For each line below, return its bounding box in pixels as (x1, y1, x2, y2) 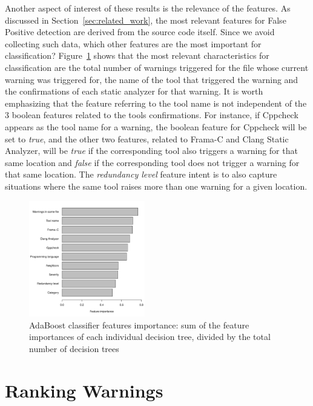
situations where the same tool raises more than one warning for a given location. (5, 179, 308, 192)
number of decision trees (29, 342, 119, 355)
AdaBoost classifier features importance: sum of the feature (29, 318, 249, 331)
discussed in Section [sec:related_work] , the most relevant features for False (5, 13, 286, 26)
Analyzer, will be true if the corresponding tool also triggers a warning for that (5, 144, 298, 157)
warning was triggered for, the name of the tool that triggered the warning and (5, 73, 298, 85)
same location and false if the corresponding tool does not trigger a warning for (5, 156, 300, 168)
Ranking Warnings (5, 378, 163, 402)
